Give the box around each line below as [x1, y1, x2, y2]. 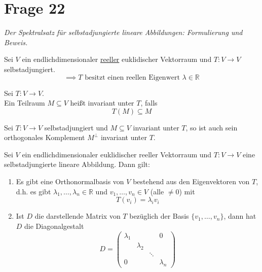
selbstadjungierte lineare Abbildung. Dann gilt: [4, 159, 150, 169]
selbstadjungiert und [44, 122, 108, 132]
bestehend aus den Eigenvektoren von [133, 176, 250, 187]
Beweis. [4, 37, 28, 47]
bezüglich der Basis [129, 211, 189, 221]
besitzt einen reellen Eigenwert [85, 74, 180, 81]
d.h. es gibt [16, 186, 51, 196]
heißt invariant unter [70, 97, 134, 108]
